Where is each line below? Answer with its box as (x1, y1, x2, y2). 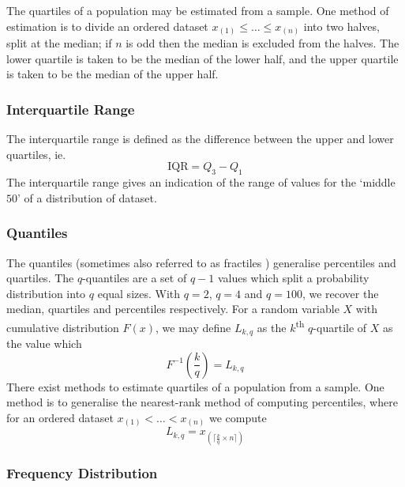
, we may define (156, 319, 231, 335)
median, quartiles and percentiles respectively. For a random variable (6, 300, 339, 317)
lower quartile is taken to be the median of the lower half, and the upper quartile (6, 50, 399, 66)
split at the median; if (6, 35, 112, 51)
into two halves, (303, 17, 380, 34)
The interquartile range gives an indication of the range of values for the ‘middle (6, 174, 396, 191)
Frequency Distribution (6, 463, 158, 483)
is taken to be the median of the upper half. (6, 66, 219, 82)
